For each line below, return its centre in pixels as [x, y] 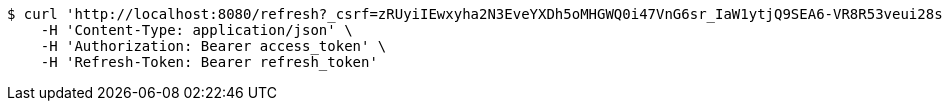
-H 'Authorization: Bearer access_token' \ [213, 46]
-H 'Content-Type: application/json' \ [196, 30]
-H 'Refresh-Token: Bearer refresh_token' [209, 62]
